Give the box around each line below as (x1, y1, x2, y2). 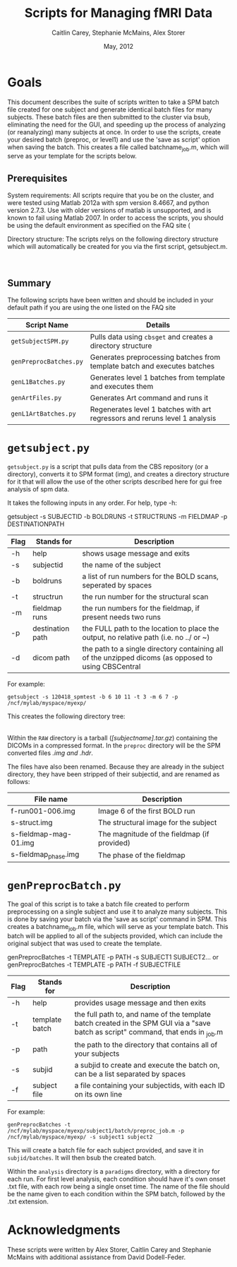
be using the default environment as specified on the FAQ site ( (7, 221, 190, 230)
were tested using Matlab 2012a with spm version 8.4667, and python (7, 199, 209, 207)
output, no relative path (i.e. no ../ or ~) (82, 633, 210, 643)
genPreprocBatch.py (7, 879, 121, 892)
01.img (11, 838, 35, 848)
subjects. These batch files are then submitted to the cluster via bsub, (7, 112, 210, 121)
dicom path (32, 653, 71, 662)
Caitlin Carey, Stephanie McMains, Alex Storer (51, 28, 186, 37)
